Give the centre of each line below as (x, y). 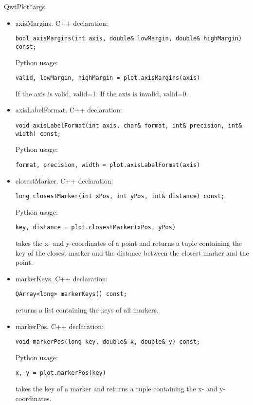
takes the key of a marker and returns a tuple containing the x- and (116, 389)
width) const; (38, 134)
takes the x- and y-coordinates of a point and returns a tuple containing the (128, 243)
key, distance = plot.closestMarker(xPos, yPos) (96, 228)
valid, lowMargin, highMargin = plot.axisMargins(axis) (108, 78)
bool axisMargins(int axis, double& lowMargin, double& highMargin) (129, 39)
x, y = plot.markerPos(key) (61, 373)
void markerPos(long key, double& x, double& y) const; (108, 342)
